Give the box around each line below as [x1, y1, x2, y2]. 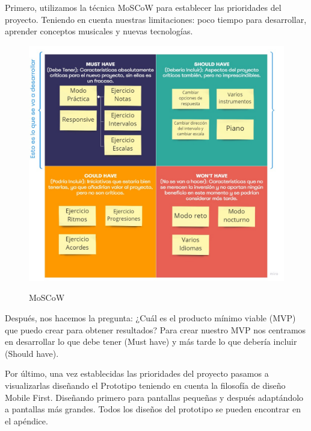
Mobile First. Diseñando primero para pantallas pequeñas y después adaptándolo [5, 391, 304, 403]
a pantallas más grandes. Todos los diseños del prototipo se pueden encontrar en [5, 403, 301, 415]
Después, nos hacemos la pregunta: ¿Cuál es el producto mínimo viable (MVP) [5, 312, 296, 324]
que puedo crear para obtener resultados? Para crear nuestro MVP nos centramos [5, 323, 306, 336]
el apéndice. [5, 414, 48, 427]
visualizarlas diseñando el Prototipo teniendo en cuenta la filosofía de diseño [5, 379, 286, 391]
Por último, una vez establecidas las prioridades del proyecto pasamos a [5, 367, 269, 380]
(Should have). [5, 347, 59, 359]
